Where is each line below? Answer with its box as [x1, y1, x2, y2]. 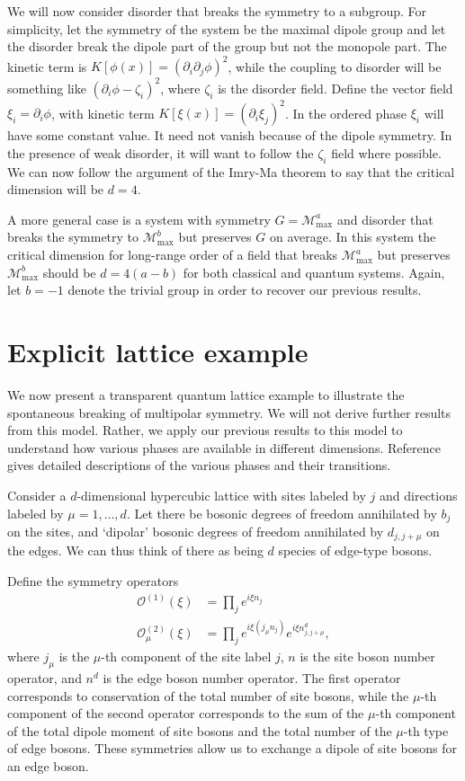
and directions [380, 485, 458, 504]
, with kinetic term [50, 103, 155, 122]
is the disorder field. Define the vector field [218, 78, 453, 97]
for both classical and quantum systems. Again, [183, 262, 445, 281]
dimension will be [7, 180, 104, 199]
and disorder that [336, 209, 434, 228]
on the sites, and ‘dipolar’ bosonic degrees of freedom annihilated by [7, 521, 384, 540]
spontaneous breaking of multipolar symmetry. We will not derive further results [7, 403, 452, 422]
